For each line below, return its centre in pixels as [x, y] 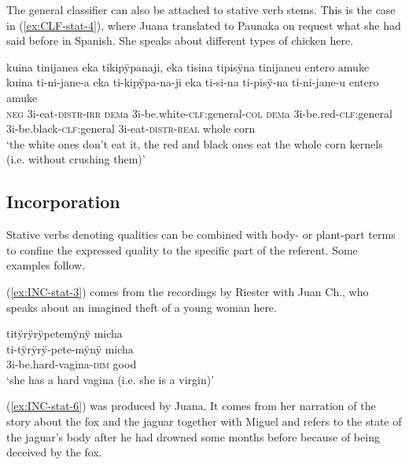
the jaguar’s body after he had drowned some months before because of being [193, 436]
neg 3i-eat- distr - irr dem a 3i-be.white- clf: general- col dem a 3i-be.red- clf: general [199, 113]
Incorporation [63, 201]
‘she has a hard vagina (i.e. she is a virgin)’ [111, 379]
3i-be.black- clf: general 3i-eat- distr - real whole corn [131, 128]
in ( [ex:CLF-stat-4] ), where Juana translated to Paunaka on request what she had [204, 25]
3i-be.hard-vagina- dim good [72, 364]
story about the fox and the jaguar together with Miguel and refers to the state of [204, 421]
